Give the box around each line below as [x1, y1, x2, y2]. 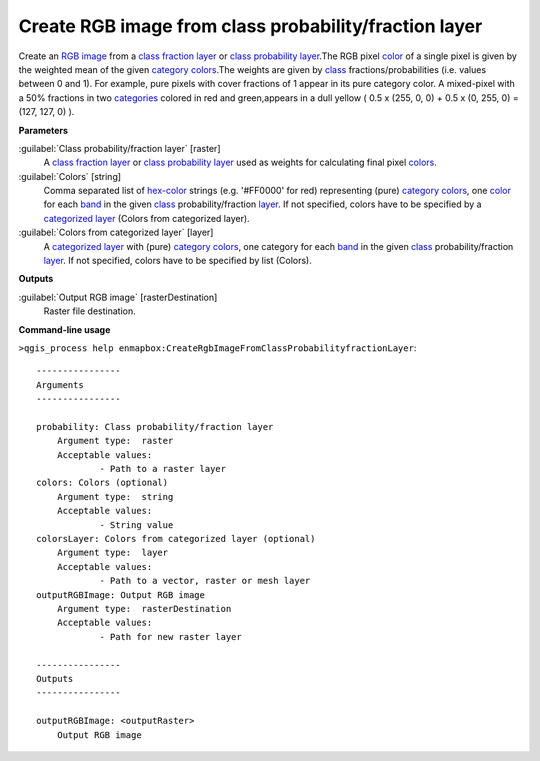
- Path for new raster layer [99, 631, 242, 642]
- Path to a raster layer [99, 463, 227, 475]
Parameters [18, 124, 69, 136]
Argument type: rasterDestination [56, 603, 232, 614]
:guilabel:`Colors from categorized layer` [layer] [18, 226, 214, 239]
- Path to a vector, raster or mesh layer [99, 575, 311, 587]
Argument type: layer [56, 547, 169, 559]
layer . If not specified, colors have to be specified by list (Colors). [43, 255, 312, 267]
